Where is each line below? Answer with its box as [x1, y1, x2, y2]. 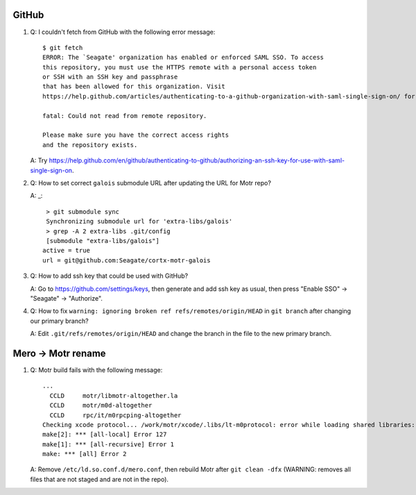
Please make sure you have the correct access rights [42, 131, 229, 139]
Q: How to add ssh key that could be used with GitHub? [30, 271, 189, 280]
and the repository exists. [42, 141, 138, 149]
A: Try [30, 156, 48, 165]
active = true [42, 246, 90, 255]
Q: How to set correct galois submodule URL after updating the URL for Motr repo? [30, 178, 272, 187]
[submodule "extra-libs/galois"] [46, 237, 159, 244]
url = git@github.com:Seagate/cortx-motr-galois [42, 256, 211, 264]
